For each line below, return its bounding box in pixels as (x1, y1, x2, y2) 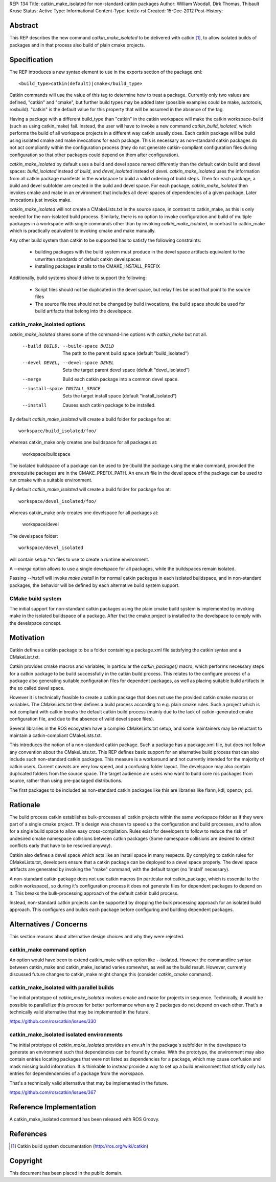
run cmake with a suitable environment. (9, 477, 93, 483)
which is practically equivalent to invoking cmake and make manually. (9, 228, 156, 234)
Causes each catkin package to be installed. (62, 402, 156, 408)
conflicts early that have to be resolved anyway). (9, 842, 112, 849)
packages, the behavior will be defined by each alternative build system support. (9, 582, 180, 588)
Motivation (9, 633, 45, 642)
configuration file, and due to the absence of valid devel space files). (9, 716, 154, 722)
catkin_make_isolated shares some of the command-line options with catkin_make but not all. (9, 331, 208, 337)
